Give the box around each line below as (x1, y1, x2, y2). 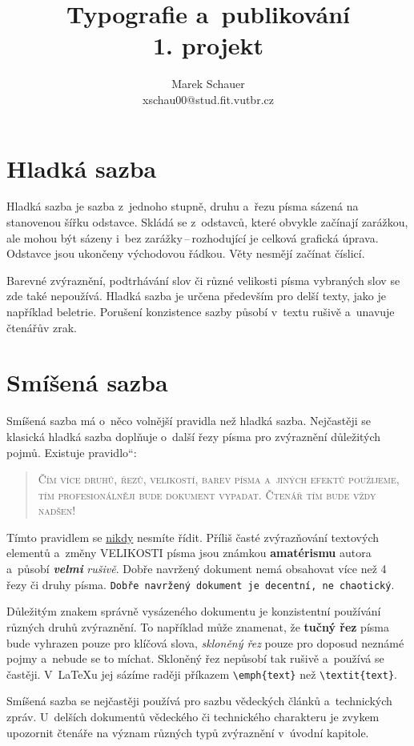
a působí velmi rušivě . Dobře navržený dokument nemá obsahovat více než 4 (6, 560, 387, 577)
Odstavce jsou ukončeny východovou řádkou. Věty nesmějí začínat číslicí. (6, 245, 365, 262)
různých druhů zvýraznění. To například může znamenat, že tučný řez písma (6, 618, 389, 635)
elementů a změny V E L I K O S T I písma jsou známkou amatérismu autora (6, 544, 372, 561)
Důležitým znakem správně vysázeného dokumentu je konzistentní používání (6, 603, 381, 620)
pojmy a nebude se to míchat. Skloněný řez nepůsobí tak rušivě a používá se (6, 650, 384, 667)
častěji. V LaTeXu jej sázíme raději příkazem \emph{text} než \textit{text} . (6, 665, 398, 682)
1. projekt (152, 29, 263, 62)
